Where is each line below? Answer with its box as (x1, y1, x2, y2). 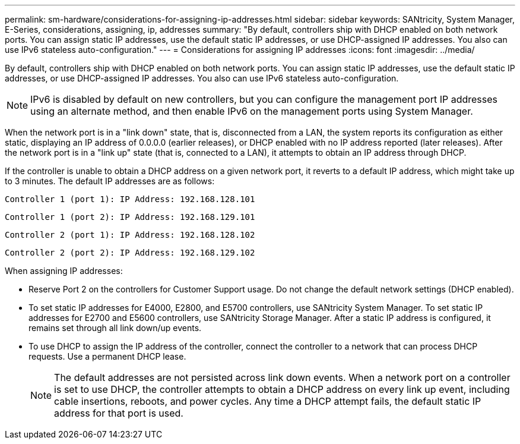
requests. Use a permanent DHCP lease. (28, 351, 186, 361)
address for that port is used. (54, 407, 183, 419)
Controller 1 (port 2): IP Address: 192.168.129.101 (5, 212, 255, 222)
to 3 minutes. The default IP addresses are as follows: (5, 176, 215, 186)
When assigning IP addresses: (5, 266, 123, 276)
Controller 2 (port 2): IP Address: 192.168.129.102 (5, 248, 255, 257)
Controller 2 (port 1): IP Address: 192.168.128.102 (5, 230, 255, 240)
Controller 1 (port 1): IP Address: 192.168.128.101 (5, 194, 255, 204)
